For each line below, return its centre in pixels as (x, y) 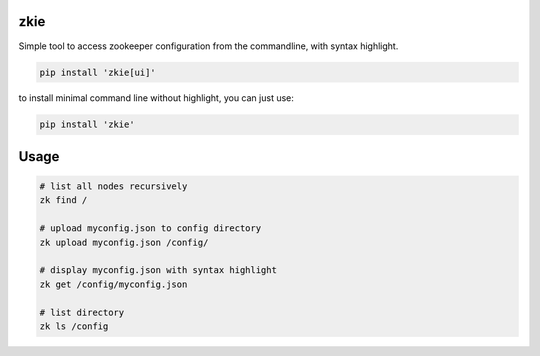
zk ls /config (74, 326)
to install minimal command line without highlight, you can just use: (156, 98)
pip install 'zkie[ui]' (98, 72)
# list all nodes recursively (113, 186)
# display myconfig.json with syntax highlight (158, 270)
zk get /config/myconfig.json (113, 284)
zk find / (63, 200)
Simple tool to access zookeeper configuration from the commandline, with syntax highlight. (208, 46)
